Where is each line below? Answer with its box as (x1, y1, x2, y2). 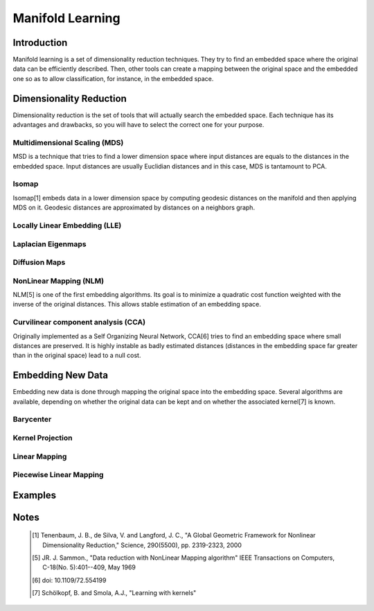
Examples (12, 489, 57, 501)
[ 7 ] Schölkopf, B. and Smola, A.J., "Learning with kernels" (32, 589, 197, 597)
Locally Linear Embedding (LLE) (12, 221, 122, 230)
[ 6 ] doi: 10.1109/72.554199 (32, 576, 107, 584)
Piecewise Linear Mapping (12, 470, 104, 480)
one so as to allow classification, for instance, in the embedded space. (12, 74, 214, 83)
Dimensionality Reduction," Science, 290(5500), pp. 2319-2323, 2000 (42, 541, 242, 549)
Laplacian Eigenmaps (12, 239, 87, 249)
